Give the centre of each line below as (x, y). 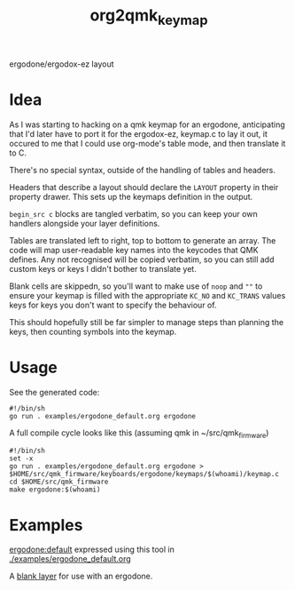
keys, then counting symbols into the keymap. (93, 331)
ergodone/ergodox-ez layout (62, 64)
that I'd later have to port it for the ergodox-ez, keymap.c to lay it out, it (138, 133)
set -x (21, 458)
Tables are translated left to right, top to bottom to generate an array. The (143, 240)
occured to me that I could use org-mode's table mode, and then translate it (147, 143)
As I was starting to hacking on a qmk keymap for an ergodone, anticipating (147, 124)
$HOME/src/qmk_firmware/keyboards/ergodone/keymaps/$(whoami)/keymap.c (144, 474)
